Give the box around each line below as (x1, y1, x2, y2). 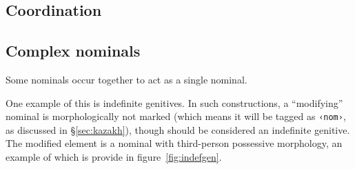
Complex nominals (6, 40, 141, 61)
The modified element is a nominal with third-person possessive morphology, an (6, 136, 343, 150)
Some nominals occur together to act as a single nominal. (6, 72, 247, 86)
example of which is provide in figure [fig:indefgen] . (6, 150, 222, 164)
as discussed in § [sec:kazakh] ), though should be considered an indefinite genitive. (6, 122, 350, 137)
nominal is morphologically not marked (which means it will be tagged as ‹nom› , (6, 109, 346, 123)
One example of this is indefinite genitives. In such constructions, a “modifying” (6, 95, 343, 110)
